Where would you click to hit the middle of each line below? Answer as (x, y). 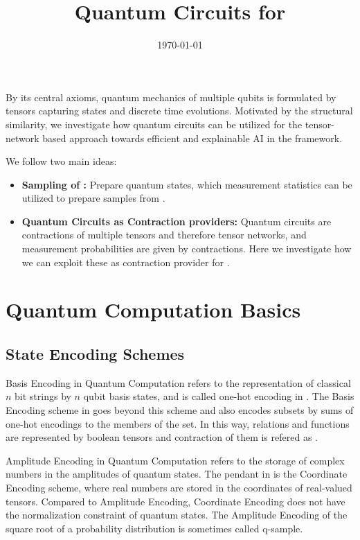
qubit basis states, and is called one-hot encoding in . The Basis (219, 396)
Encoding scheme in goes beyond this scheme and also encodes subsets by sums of (180, 410)
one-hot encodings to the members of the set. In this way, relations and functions (178, 423)
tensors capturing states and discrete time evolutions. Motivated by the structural (179, 111)
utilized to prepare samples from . (93, 198)
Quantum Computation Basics (153, 310)
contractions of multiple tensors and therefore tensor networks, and (164, 235)
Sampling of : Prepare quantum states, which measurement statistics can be (187, 184)
